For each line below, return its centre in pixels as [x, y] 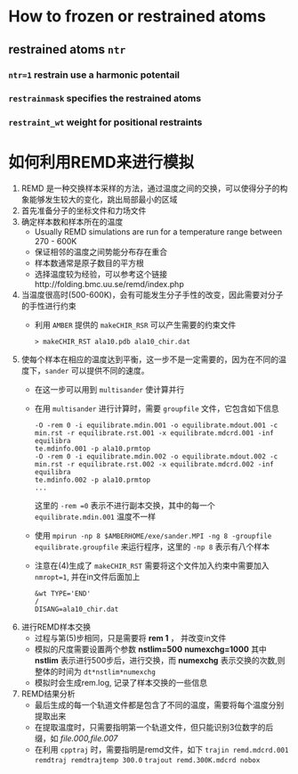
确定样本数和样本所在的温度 [72, 222]
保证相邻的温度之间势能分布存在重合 [101, 252]
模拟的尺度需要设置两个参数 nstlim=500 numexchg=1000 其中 [151, 649]
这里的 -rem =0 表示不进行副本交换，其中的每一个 [125, 506]
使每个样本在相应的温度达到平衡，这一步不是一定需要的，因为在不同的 [150, 359]
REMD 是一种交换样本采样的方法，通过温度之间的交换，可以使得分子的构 [154, 188]
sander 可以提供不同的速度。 [97, 371]
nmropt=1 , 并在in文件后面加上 [87, 577]
